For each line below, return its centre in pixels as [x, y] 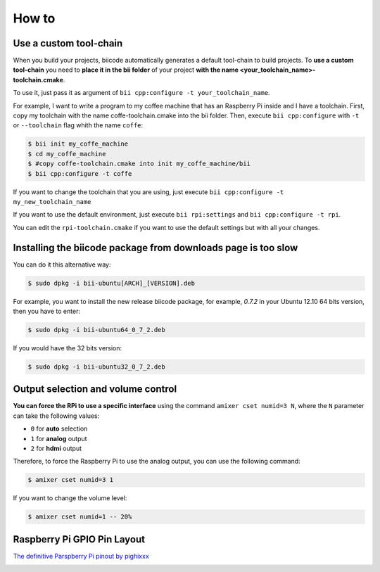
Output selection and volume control [95, 389]
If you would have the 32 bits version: [68, 348]
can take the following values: [56, 416]
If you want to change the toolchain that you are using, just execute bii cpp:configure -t [148, 192]
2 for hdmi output [56, 448]
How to [34, 18]
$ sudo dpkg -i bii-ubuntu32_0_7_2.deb [96, 367]
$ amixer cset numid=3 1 [71, 480]
